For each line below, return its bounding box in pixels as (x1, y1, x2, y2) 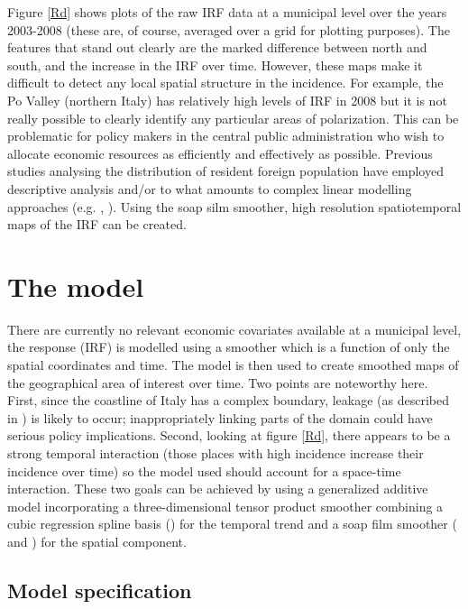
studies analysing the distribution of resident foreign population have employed (7, 161, 444, 180)
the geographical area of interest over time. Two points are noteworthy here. (7, 373, 428, 392)
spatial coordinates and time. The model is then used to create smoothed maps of (7, 355, 459, 374)
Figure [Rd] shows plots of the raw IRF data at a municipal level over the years (7, 3, 447, 21)
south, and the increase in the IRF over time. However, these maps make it (7, 55, 423, 74)
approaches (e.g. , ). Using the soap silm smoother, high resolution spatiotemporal (7, 197, 462, 216)
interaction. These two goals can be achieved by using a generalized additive (7, 479, 428, 498)
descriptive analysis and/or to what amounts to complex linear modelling (7, 179, 412, 198)
